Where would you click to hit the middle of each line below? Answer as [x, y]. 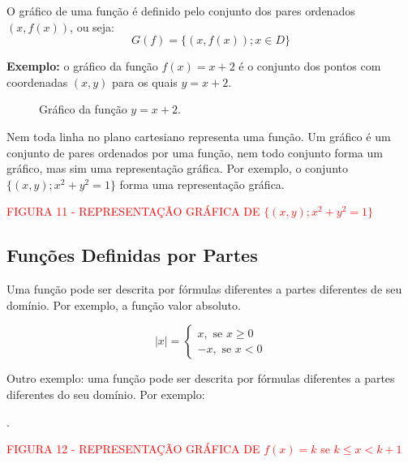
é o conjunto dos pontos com [310, 66]
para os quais [145, 81]
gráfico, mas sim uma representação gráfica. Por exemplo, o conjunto [177, 168]
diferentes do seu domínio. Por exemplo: [106, 394]
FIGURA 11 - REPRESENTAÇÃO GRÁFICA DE [133, 211]
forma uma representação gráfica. [202, 184]
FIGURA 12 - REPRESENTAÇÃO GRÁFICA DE [133, 449]
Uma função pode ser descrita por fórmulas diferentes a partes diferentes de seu [204, 289]
